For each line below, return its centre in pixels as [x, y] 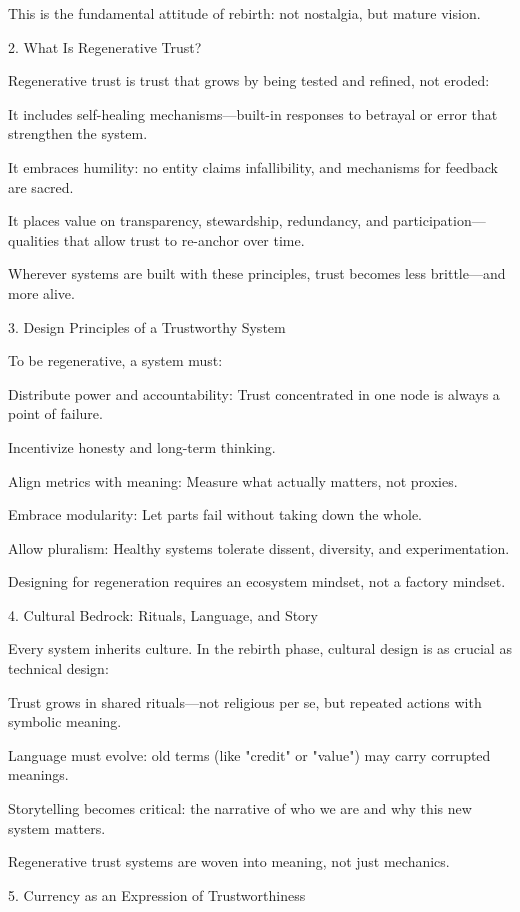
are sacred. [41, 186]
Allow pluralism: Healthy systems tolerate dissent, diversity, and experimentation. [259, 547]
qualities [34, 239]
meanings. [38, 774]
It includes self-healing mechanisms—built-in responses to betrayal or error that [253, 113]
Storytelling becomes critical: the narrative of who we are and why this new [240, 808]
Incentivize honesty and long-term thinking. [142, 446]
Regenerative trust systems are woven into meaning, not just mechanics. [229, 861]
